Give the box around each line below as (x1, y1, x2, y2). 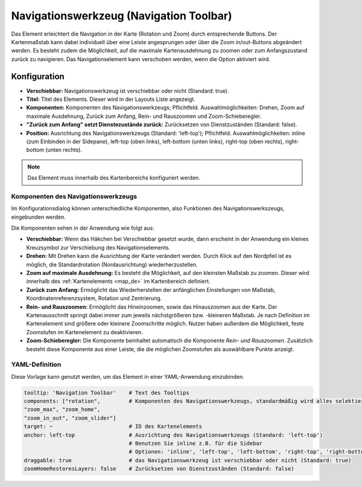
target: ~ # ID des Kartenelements (24, 423, 202, 430)
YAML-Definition (11, 360, 62, 369)
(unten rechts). (45, 146, 83, 153)
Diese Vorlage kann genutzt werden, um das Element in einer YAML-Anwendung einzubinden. (11, 373, 244, 380)
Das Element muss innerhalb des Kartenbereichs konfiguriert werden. (27, 174, 200, 181)
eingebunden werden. (11, 213, 66, 221)
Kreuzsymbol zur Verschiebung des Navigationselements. (26, 243, 171, 251)
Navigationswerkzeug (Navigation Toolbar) (11, 9, 232, 22)
